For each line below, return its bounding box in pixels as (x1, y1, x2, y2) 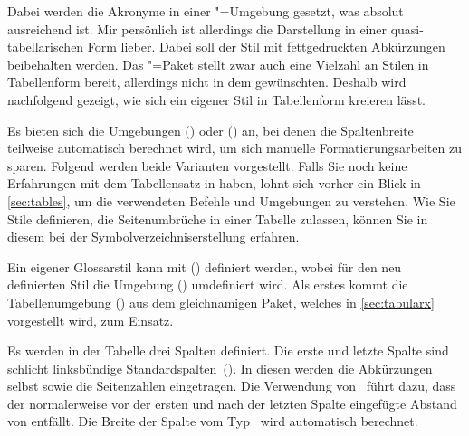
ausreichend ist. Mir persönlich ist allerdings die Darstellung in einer (7, 19, 387, 38)
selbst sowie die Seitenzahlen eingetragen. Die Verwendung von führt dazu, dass (7, 376, 456, 395)
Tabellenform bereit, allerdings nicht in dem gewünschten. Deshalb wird (7, 72, 407, 91)
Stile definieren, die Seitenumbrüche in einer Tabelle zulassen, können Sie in (7, 209, 428, 228)
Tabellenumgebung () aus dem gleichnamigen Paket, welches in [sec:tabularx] (7, 292, 435, 311)
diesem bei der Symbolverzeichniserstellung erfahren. (7, 227, 300, 246)
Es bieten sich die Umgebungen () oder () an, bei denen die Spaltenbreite (7, 120, 414, 139)
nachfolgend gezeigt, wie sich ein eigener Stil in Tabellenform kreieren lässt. (7, 90, 426, 109)
